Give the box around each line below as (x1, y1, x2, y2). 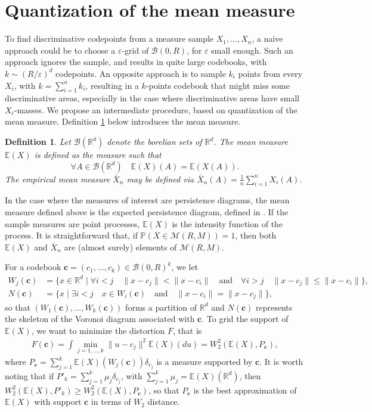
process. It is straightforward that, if (5, 229, 138, 241)
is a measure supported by (156, 355, 253, 368)
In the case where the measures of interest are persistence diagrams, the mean (5, 194, 290, 206)
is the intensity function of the (172, 217, 283, 230)
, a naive (252, 32, 283, 45)
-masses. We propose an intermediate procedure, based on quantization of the (14, 103, 297, 116)
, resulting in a (85, 79, 139, 91)
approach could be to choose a (5, 44, 116, 56)
